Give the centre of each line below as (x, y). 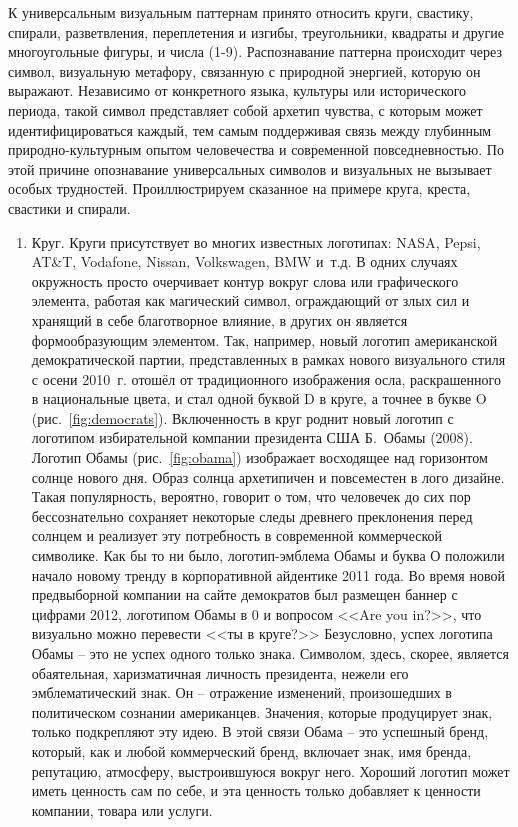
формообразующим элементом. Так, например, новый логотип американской (264, 339)
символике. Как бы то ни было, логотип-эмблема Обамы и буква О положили (268, 555)
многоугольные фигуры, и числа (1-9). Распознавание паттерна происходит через (255, 51)
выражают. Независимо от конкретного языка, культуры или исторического (237, 90)
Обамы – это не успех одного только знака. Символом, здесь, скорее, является (270, 653)
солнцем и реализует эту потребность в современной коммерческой (237, 535)
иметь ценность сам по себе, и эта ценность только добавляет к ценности (256, 790)
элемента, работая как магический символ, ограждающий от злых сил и (250, 300)
